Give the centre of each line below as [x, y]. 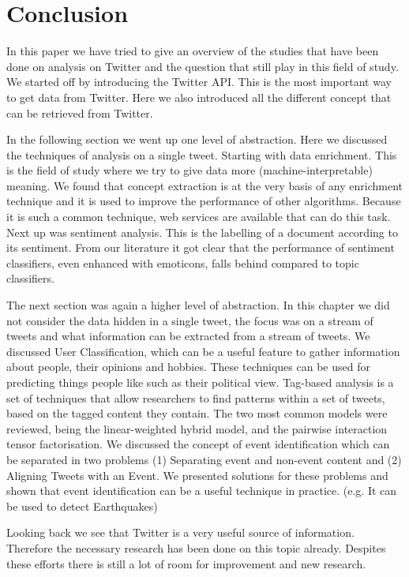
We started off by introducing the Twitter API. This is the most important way [199, 82]
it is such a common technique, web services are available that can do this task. [199, 217]
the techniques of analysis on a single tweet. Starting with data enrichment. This [202, 154]
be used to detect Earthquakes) [82, 506]
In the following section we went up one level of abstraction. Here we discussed [197, 139]
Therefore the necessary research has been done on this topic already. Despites [196, 547]
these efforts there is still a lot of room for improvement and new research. [186, 563]
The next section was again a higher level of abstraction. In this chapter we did [198, 305]
